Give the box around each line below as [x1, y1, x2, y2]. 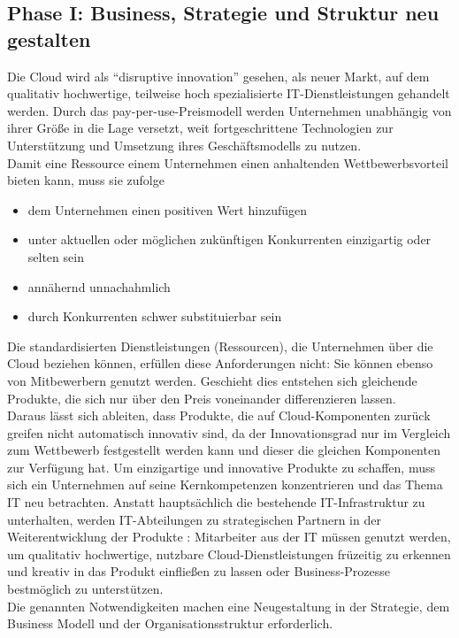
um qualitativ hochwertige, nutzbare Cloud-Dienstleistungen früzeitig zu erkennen [7, 544, 451, 563]
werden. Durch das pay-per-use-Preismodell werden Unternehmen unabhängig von [7, 101, 452, 119]
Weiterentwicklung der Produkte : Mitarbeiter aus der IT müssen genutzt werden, [7, 527, 451, 546]
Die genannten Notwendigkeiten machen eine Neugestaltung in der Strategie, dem [7, 596, 450, 615]
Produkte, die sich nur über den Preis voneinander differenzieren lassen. [7, 388, 396, 407]
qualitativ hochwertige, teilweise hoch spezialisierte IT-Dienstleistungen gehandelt [7, 84, 450, 103]
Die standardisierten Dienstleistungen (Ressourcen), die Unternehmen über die [7, 336, 433, 355]
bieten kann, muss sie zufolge [7, 171, 164, 189]
